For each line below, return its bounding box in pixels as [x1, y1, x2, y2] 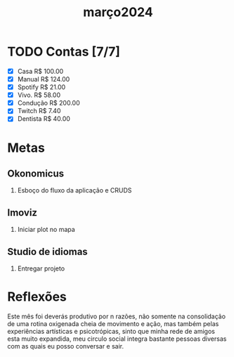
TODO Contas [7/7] [7, 44, 121, 60]
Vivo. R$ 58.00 [17, 91, 61, 99]
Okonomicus [7, 167, 65, 179]
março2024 [83, 4, 153, 20]
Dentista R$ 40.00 [17, 115, 70, 123]
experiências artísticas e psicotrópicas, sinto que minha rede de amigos [7, 327, 216, 335]
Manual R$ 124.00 [17, 75, 70, 83]
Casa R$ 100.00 [17, 67, 64, 75]
